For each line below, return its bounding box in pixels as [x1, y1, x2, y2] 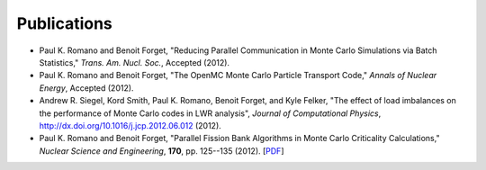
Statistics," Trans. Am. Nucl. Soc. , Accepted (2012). [39, 57, 229, 67]
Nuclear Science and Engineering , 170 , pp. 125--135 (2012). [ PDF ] [39, 145, 284, 157]
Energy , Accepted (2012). [39, 82, 134, 94]
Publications [16, 13, 112, 33]
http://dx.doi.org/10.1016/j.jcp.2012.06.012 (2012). [39, 120, 222, 130]
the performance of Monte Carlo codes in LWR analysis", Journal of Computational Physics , [39, 108, 382, 119]
